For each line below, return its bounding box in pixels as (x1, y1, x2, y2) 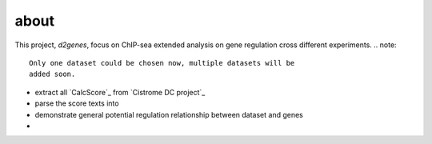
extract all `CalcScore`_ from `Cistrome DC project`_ (34, 87, 206, 97)
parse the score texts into (34, 98, 119, 108)
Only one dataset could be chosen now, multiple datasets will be (29, 58, 295, 67)
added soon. (29, 70, 76, 79)
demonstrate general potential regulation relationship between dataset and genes (34, 110, 303, 119)
